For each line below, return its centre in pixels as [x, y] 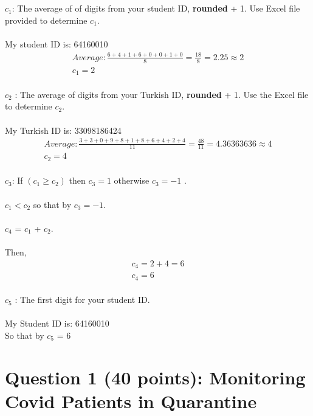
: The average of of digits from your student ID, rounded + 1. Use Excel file [156, 8]
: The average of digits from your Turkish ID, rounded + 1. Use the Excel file [162, 94]
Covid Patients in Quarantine [131, 400]
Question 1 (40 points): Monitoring [155, 377]
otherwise [132, 180]
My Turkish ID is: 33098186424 [63, 130]
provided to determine [46, 20]
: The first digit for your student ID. [82, 300]
